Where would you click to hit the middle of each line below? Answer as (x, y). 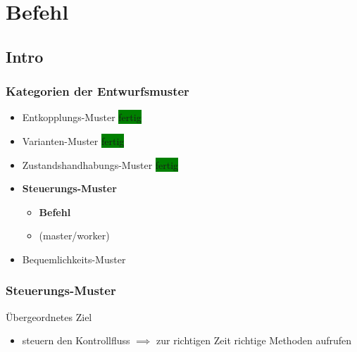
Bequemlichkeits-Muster (74, 259)
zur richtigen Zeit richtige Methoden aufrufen (254, 340)
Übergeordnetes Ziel (49, 316)
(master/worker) (74, 235)
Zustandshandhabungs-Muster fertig (100, 164)
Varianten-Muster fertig (73, 140)
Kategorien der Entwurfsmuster (98, 91)
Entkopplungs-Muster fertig (82, 117)
